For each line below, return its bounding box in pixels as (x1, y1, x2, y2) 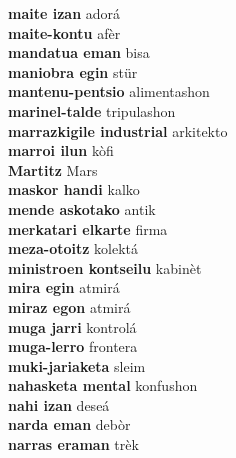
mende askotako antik (8, 198, 156, 219)
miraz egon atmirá (8, 296, 131, 317)
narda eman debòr (8, 414, 131, 435)
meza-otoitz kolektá (8, 238, 138, 259)
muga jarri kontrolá (8, 316, 137, 337)
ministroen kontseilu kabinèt (8, 257, 202, 278)
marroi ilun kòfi (8, 140, 114, 161)
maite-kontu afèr (8, 22, 121, 43)
